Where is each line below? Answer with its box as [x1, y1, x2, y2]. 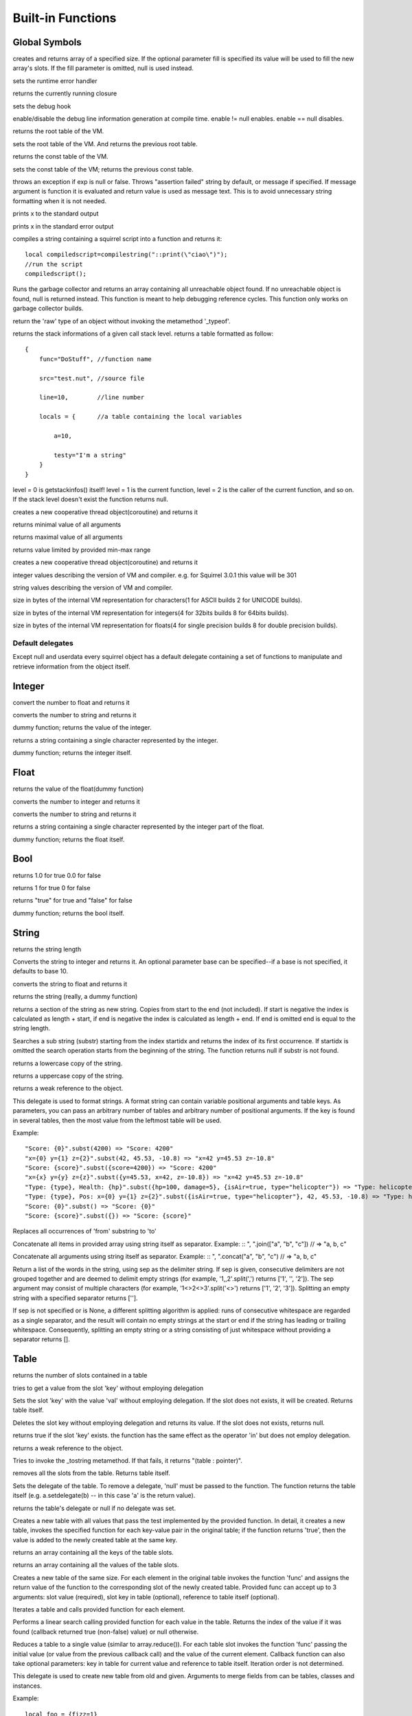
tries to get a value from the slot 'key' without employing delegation [12, 1384, 204, 1392]
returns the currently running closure [12, 89, 117, 97]
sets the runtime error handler [12, 76, 98, 85]
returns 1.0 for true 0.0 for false [12, 871, 101, 879]
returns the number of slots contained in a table [12, 1371, 148, 1380]
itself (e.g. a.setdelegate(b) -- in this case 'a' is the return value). [12, 1492, 196, 1500]
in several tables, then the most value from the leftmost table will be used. [12, 1116, 222, 1124]
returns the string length [12, 944, 82, 953]
